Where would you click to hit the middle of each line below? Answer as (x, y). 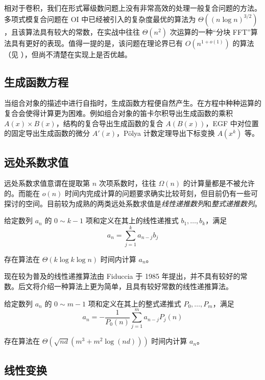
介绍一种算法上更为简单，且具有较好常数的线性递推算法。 (136, 286)
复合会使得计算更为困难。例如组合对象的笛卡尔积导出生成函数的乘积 (118, 113)
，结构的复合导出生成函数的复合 (110, 123)
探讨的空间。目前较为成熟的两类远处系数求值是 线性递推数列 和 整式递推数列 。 (133, 203)
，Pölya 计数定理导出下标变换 (166, 133)
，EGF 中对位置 (232, 123)
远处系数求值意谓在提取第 (47, 183)
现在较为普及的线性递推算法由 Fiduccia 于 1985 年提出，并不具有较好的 (122, 276)
